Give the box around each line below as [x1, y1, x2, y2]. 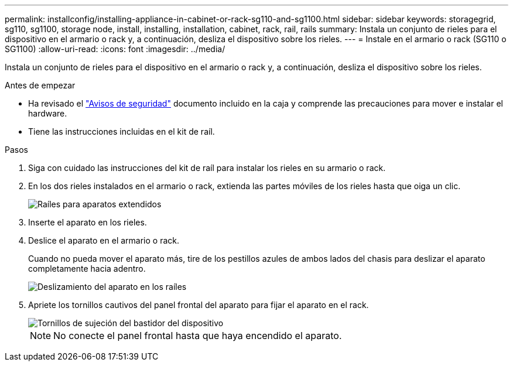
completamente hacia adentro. [28, 264, 146, 273]
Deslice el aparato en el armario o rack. [28, 235, 180, 245]
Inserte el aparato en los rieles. [28, 217, 147, 227]
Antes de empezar [5, 80, 76, 90]
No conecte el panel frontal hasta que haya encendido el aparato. [53, 330, 342, 341]
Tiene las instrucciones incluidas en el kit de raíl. [28, 126, 215, 136]
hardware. [28, 108, 67, 118]
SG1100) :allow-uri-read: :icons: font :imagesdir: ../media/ [5, 44, 225, 54]
